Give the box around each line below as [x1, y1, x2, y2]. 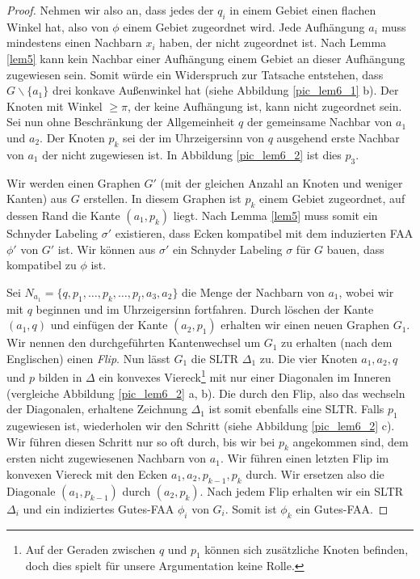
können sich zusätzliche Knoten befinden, [204, 540, 409, 557]
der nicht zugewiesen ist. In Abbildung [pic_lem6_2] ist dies [42, 146, 342, 163]
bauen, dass [326, 240, 384, 257]
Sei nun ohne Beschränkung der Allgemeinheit [6, 113, 235, 130]
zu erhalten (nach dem [281, 334, 393, 351]
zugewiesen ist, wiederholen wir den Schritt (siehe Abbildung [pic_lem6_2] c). [6, 417, 395, 433]
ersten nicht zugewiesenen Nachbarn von [6, 450, 207, 467]
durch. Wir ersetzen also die [246, 465, 384, 482]
